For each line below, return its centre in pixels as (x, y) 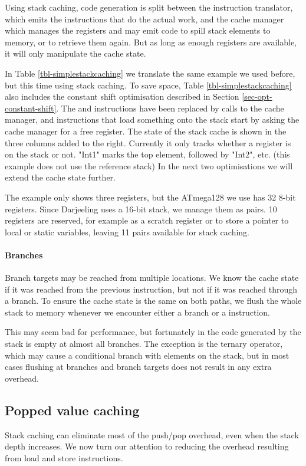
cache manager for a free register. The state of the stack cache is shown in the (146, 131)
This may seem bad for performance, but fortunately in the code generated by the (153, 332)
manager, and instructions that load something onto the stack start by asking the (152, 119)
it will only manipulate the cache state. (75, 53)
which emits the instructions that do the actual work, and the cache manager (144, 19)
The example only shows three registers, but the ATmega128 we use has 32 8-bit (150, 197)
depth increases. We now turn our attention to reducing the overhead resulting (147, 446)
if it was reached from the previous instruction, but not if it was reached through (151, 289)
